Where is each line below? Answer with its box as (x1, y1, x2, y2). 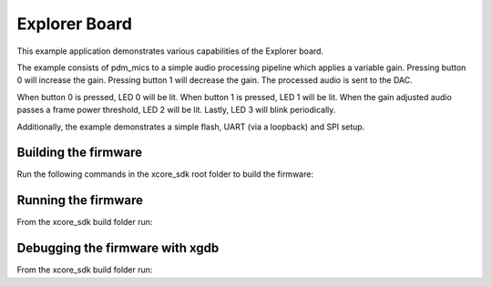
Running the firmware (16, 192, 143, 209)
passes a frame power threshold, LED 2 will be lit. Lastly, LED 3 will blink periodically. (16, 105, 336, 116)
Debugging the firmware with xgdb (16, 241, 220, 256)
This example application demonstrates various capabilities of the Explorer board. (16, 46, 323, 56)
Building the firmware (16, 145, 143, 160)
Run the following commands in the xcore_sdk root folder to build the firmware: (16, 169, 314, 179)
